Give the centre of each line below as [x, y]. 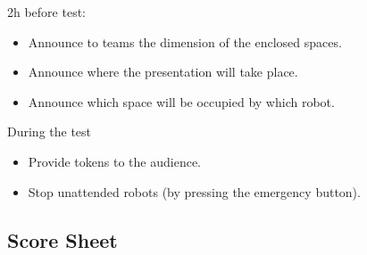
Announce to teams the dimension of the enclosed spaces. [185, 41]
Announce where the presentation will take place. [163, 72]
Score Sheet [63, 239]
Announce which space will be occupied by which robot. [181, 101]
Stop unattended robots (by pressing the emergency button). [194, 191]
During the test [50, 132]
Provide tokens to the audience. [114, 161]
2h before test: [47, 12]
